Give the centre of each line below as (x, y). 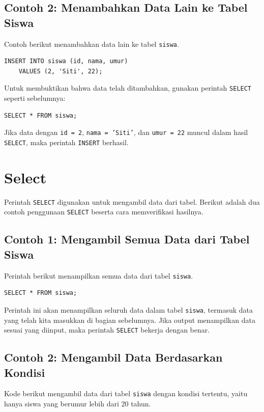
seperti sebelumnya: (35, 98)
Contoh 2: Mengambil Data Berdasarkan (113, 357)
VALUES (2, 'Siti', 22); (61, 71)
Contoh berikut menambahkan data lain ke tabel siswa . (92, 44)
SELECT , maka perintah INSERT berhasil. (66, 142)
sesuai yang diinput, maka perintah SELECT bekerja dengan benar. (107, 330)
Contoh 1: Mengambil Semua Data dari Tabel (127, 239)
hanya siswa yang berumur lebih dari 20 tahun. (78, 404)
